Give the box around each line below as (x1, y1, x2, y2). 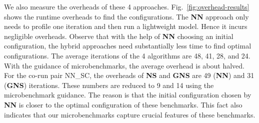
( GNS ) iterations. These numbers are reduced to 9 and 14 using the (4, 79, 214, 90)
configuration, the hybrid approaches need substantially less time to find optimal (4, 40, 251, 51)
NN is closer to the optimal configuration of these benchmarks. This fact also (4, 99, 242, 109)
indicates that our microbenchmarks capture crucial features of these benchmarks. (4, 109, 255, 119)
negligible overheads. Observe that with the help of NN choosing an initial (4, 30, 233, 41)
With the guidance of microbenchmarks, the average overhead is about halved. (4, 60, 244, 70)
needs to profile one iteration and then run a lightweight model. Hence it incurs (4, 21, 247, 31)
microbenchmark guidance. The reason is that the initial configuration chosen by (4, 89, 251, 100)
